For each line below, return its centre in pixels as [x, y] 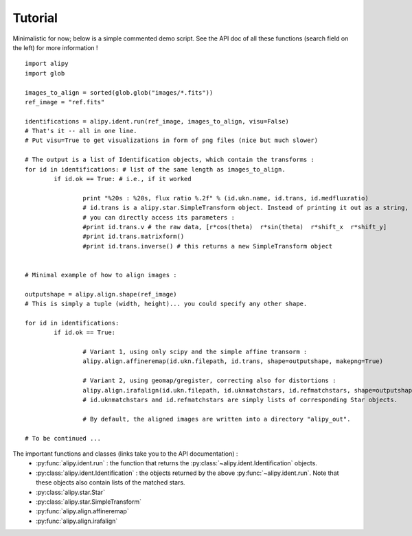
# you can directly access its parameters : [159, 217]
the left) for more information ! [56, 47]
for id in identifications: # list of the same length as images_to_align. [155, 169]
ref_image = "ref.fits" [65, 102]
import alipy [47, 64]
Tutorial [35, 18]
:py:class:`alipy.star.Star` [71, 492]
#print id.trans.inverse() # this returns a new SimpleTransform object [208, 246]
